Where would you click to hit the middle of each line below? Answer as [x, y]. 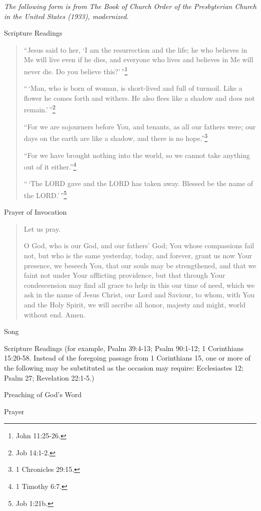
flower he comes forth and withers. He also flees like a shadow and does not [139, 98]
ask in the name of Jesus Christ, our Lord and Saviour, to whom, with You [139, 295]
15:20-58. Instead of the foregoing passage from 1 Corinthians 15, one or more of [127, 358]
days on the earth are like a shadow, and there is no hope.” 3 [116, 137]
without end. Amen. [55, 314]
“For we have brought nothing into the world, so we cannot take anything [137, 155]
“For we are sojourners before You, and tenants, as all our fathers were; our [140, 126]
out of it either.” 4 [50, 166]
